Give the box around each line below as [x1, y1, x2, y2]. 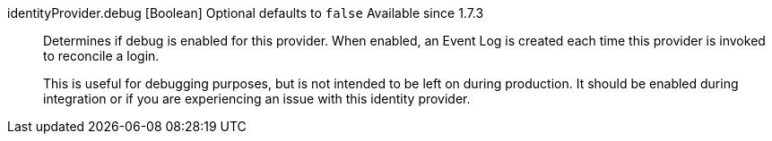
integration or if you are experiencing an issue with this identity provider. [43, 91, 471, 106]
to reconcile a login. [43, 48, 160, 63]
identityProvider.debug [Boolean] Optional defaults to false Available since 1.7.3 [7, 5, 484, 21]
